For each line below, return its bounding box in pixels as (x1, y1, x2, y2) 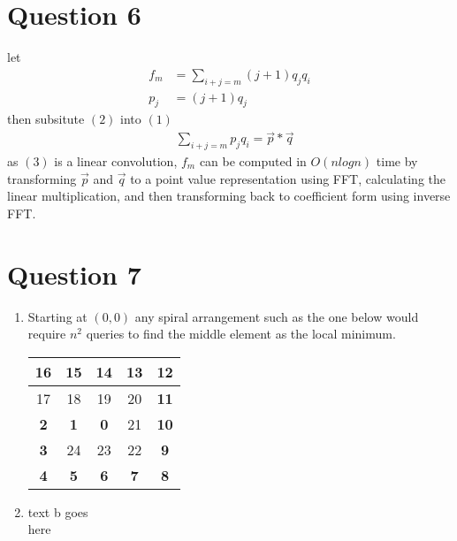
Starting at (27, 307, 88, 325)
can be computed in (199, 152, 307, 171)
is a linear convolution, (54, 152, 178, 171)
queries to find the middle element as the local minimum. (86, 324, 396, 343)
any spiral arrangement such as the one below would (134, 307, 419, 325)
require (27, 324, 66, 343)
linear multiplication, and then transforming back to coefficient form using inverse (7, 187, 451, 205)
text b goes (27, 502, 88, 521)
